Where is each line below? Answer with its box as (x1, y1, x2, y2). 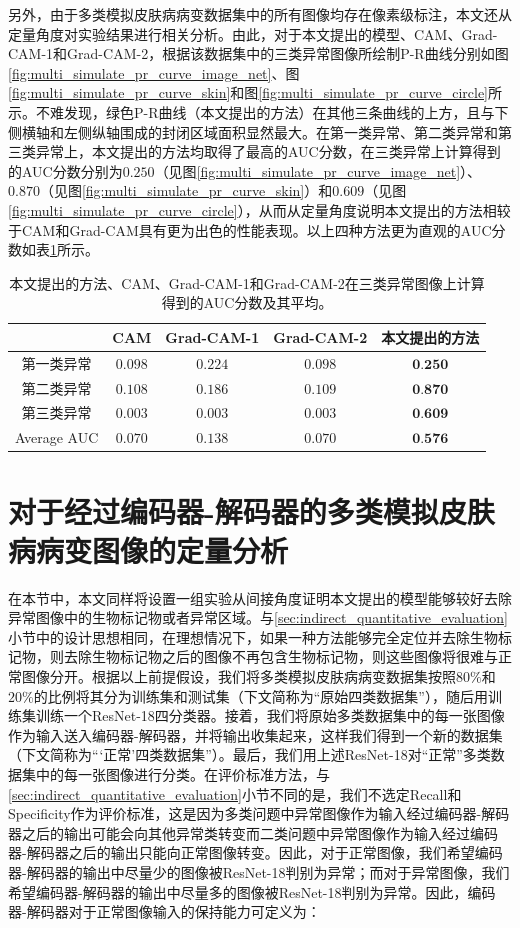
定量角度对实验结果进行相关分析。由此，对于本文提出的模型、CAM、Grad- (8, 23, 498, 44)
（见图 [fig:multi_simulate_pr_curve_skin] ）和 (39, 180, 333, 201)
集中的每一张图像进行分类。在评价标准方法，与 (21, 764, 330, 785)
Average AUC (15, 427, 99, 448)
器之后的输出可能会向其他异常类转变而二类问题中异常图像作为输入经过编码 (8, 822, 498, 843)
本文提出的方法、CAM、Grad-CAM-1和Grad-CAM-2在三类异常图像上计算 (9, 272, 485, 293)
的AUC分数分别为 (8, 160, 123, 181)
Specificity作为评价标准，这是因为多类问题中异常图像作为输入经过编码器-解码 (8, 803, 510, 824)
